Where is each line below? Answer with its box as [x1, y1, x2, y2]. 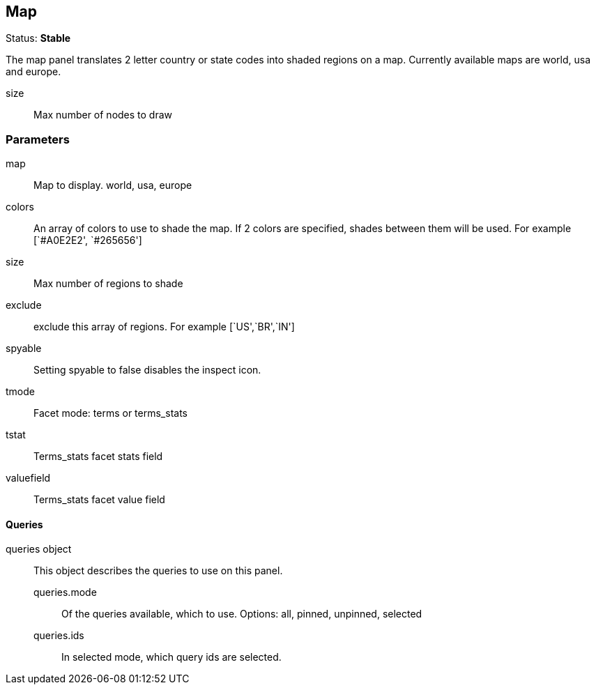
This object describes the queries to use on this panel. [33, 565, 283, 577]
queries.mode [33, 586, 97, 599]
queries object [6, 543, 72, 555]
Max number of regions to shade [33, 277, 183, 290]
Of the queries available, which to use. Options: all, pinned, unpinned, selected [61, 608, 422, 620]
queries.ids [33, 629, 84, 642]
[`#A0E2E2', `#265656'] [33, 234, 142, 247]
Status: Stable [6, 32, 71, 45]
